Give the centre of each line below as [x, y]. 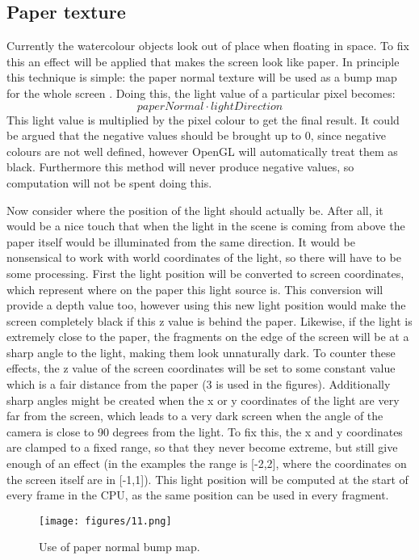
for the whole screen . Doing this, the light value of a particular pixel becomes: [201, 93]
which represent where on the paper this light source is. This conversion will [195, 289]
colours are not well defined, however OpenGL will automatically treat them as [202, 151]
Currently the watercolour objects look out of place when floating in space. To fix [208, 46]
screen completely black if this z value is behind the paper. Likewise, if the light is [209, 320]
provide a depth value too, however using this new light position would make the [206, 305]
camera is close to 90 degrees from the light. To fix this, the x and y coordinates [205, 431]
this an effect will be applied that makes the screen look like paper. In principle [203, 61]
